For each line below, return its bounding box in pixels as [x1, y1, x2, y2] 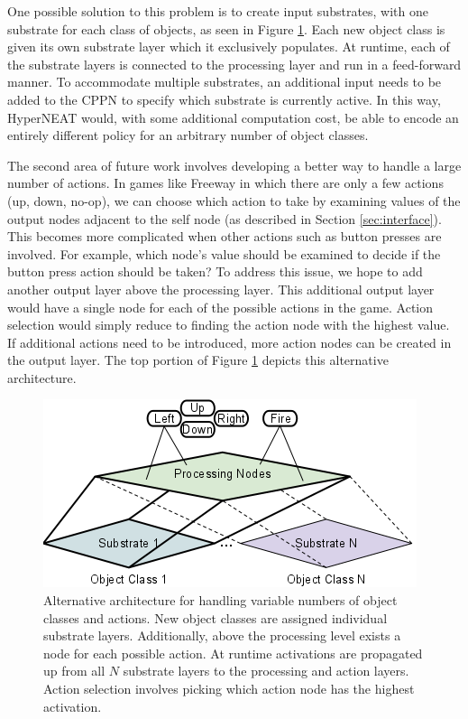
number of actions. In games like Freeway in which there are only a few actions [7, 173, 444, 192]
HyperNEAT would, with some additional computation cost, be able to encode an [7, 107, 459, 126]
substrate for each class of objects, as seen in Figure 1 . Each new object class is [7, 19, 445, 38]
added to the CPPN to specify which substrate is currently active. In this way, [7, 89, 441, 108]
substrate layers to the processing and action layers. [123, 661, 409, 680]
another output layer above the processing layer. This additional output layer [7, 279, 435, 298]
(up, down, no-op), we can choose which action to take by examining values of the [7, 191, 461, 210]
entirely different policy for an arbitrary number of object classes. [7, 126, 369, 145]
